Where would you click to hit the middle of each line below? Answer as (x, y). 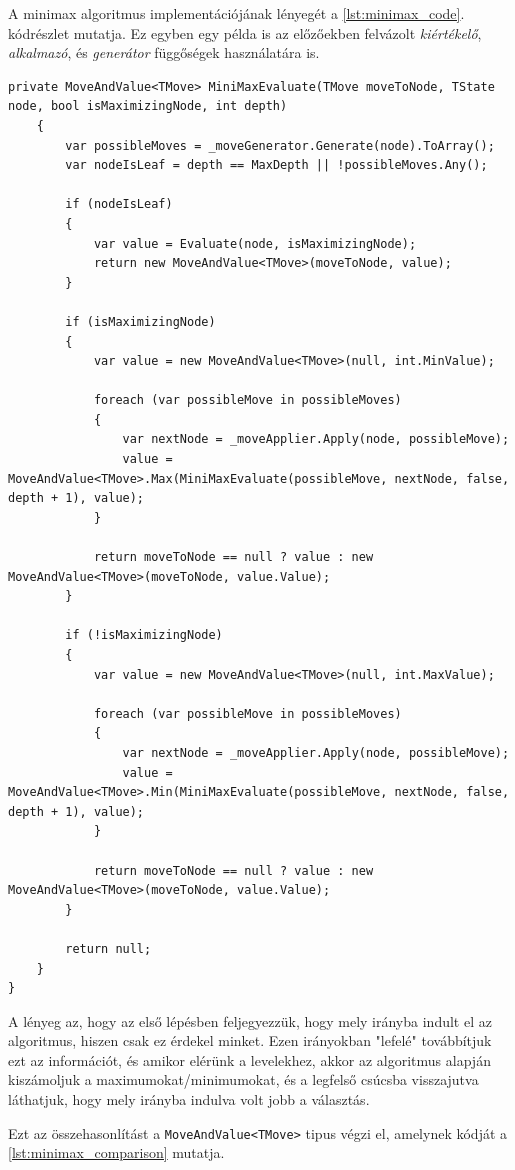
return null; (108, 948)
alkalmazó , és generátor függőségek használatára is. (164, 52)
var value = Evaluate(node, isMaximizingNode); (255, 243)
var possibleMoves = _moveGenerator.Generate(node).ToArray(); (280, 145)
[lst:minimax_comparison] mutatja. (116, 1152)
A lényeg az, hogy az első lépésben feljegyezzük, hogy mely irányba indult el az (250, 1020)
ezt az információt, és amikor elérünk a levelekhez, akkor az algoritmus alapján (249, 1059)
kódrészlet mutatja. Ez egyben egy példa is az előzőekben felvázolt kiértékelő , (245, 32)
